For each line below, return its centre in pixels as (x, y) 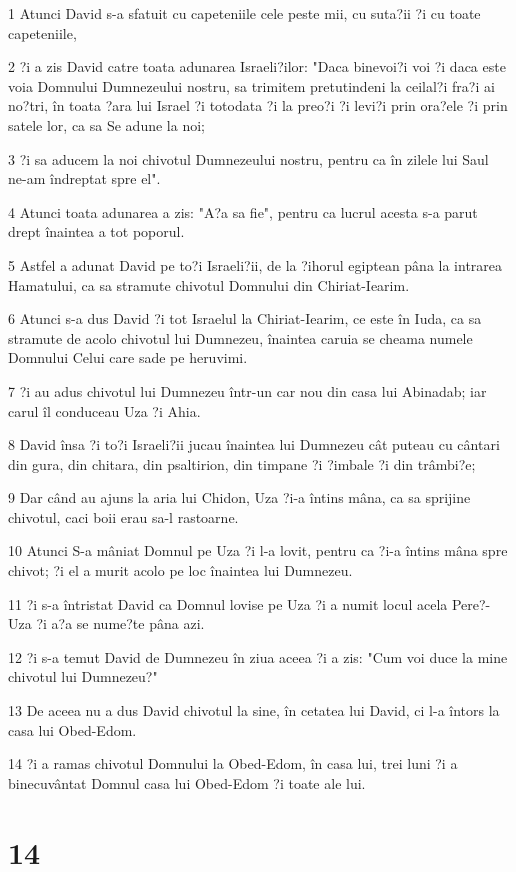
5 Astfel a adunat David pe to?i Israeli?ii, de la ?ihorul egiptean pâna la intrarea (255, 264)
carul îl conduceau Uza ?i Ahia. (104, 410)
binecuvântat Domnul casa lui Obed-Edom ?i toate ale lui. (187, 782)
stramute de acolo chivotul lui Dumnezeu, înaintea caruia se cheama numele (240, 337)
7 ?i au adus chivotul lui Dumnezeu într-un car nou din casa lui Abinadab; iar (247, 390)
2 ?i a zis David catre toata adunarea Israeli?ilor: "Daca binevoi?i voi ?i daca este (257, 66)
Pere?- (471, 603)
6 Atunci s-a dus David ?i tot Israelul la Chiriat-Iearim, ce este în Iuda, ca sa (245, 318)
